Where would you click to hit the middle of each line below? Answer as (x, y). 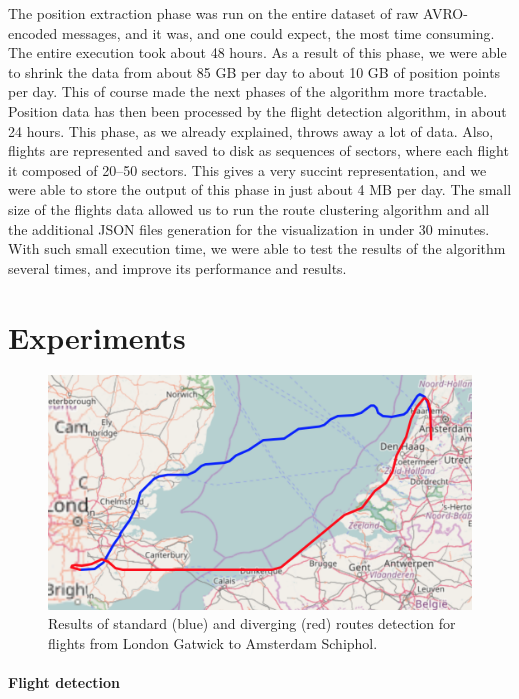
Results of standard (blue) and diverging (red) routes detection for (252, 623)
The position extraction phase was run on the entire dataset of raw (213, 13)
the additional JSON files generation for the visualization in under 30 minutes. (249, 228)
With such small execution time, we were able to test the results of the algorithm (257, 248)
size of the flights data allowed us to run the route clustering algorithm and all (249, 208)
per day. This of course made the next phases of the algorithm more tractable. (248, 91)
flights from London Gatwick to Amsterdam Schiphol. (213, 642)
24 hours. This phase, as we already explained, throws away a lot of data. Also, (251, 130)
